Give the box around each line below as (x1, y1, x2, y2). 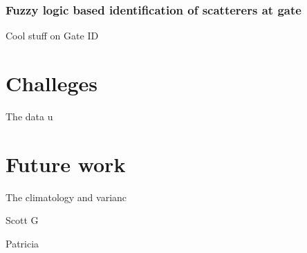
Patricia (6, 236, 39, 250)
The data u (6, 109, 53, 123)
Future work (6, 149, 126, 178)
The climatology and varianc (6, 189, 127, 204)
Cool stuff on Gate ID (6, 28, 99, 43)
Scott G (6, 213, 39, 227)
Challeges (6, 69, 98, 97)
